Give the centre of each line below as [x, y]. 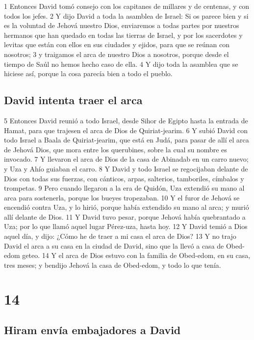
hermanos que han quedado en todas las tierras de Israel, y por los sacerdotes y [123, 35]
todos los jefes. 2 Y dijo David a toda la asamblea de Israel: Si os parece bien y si [126, 15]
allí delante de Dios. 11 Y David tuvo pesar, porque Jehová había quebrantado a [125, 216]
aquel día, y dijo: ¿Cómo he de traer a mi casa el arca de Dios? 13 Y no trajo [120, 236]
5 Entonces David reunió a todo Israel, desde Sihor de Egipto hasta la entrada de [126, 120]
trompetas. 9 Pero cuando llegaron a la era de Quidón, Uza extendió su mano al [124, 188]
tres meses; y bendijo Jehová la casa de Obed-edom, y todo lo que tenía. [113, 265]
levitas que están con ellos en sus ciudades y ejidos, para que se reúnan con [117, 44]
